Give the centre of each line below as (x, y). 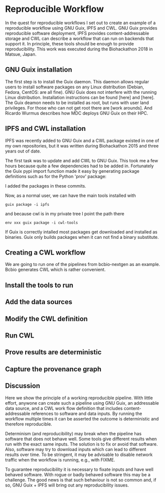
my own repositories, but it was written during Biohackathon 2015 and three (82, 146)
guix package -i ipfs (27, 204)
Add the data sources (39, 302)
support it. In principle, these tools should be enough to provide (70, 43)
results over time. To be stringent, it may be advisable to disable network (79, 455)
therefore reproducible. (29, 424)
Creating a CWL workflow (45, 252)
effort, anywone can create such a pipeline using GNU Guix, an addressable (82, 403)
